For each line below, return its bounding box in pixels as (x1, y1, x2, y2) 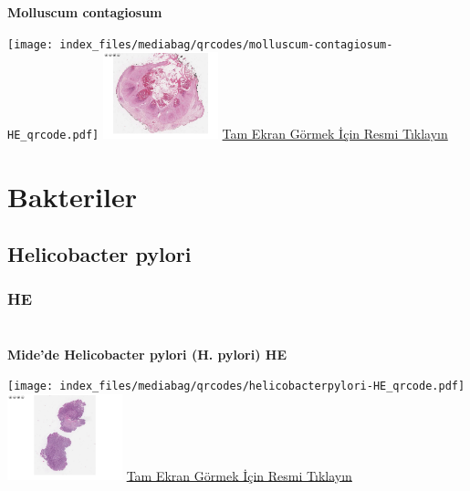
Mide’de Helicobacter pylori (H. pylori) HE (7, 344, 287, 363)
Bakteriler (7, 177, 137, 214)
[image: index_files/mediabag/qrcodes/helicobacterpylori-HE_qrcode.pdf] (7, 380, 465, 393)
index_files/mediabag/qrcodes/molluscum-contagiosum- (59, 37, 393, 51)
